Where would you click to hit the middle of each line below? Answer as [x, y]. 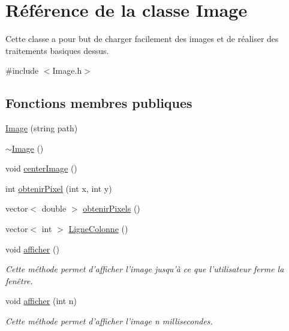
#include [22, 70]
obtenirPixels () [112, 208]
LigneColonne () [98, 229]
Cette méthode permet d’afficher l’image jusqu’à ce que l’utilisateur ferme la [145, 269]
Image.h [67, 70]
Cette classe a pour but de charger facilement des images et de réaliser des [142, 39]
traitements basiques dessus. [57, 50]
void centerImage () [41, 168]
